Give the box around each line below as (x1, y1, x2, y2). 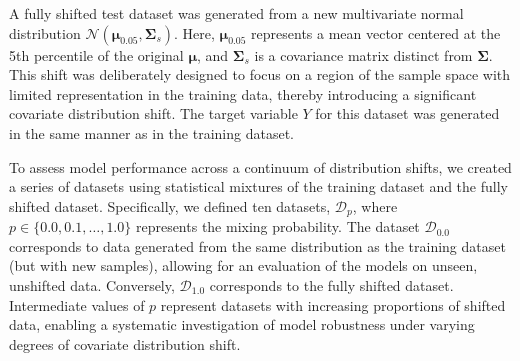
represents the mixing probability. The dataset (135, 216, 420, 237)
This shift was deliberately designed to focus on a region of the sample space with (9, 64, 511, 85)
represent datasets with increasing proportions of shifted (160, 294, 506, 315)
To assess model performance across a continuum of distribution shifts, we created (9, 156, 512, 177)
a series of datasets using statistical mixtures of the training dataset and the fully (9, 176, 508, 197)
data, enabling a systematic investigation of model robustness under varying (9, 314, 475, 335)
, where (352, 195, 398, 216)
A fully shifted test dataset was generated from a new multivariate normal (9, 3, 464, 23)
